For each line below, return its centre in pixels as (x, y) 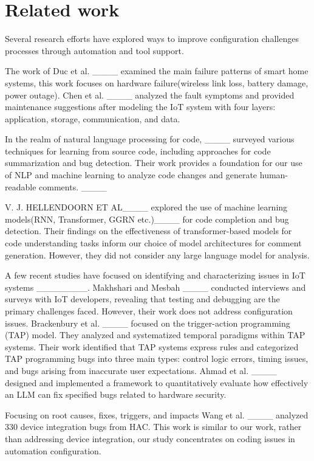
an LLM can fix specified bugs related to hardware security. (116, 394)
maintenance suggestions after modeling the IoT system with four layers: (140, 107)
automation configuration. (53, 450)
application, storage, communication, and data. (93, 118)
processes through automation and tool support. (94, 50)
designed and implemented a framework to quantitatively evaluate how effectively (157, 382)
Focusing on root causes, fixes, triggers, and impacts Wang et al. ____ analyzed (157, 414)
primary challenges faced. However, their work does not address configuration (149, 311)
